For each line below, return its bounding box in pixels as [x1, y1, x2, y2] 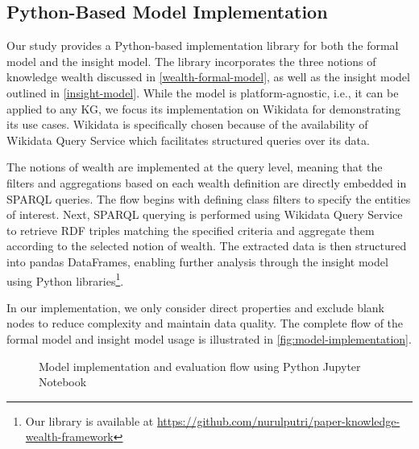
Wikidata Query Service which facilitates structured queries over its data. [6, 131, 370, 148]
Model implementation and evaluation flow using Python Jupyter [39, 357, 361, 374]
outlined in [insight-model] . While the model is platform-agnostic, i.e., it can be [6, 84, 399, 101]
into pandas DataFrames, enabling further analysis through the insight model [6, 253, 388, 270]
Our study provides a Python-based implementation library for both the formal [6, 37, 399, 54]
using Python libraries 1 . [6, 270, 124, 289]
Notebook [39, 373, 87, 390]
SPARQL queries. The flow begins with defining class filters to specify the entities [6, 190, 411, 207]
